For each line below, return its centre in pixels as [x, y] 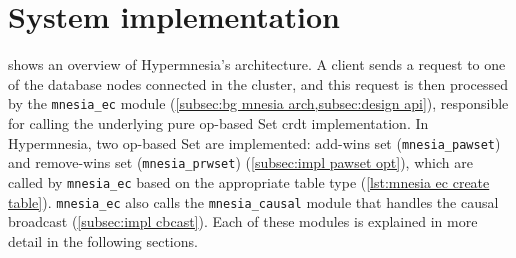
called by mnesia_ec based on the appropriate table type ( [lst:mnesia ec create [249, 181]
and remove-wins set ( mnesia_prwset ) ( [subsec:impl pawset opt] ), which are [240, 162]
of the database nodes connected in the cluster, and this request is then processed [258, 83]
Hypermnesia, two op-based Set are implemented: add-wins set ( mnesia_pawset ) [254, 142]
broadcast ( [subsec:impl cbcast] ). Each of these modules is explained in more [243, 221]
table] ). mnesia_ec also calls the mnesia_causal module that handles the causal [253, 201]
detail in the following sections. [103, 240]
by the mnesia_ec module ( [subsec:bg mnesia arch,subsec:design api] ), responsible [258, 103]
